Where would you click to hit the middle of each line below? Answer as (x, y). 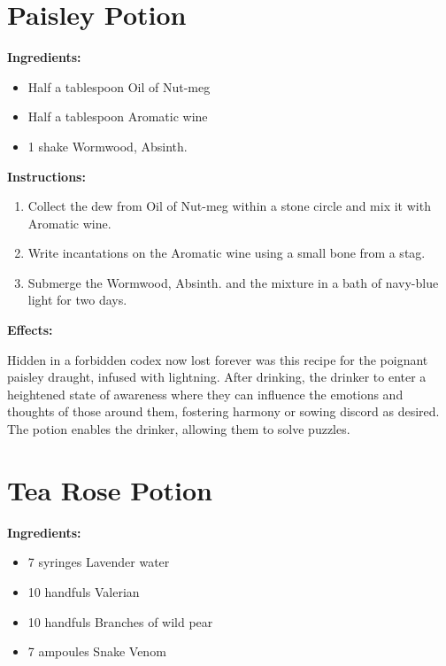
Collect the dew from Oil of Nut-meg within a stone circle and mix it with (229, 206)
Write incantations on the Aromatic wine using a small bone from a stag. (227, 253)
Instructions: (46, 176)
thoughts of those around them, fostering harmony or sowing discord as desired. (223, 411)
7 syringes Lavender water (99, 562)
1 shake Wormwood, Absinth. (108, 146)
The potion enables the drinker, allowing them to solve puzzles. (179, 429)
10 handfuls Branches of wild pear (120, 621)
